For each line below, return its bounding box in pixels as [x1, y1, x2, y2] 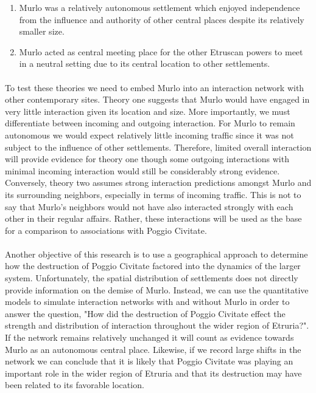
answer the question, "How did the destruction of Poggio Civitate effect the [5, 307, 286, 320]
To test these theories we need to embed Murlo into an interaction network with [5, 81, 304, 94]
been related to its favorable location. [5, 378, 144, 391]
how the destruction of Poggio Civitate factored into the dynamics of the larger [5, 259, 301, 272]
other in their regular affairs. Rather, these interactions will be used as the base [5, 212, 302, 225]
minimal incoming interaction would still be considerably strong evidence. [5, 164, 280, 177]
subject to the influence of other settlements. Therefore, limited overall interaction [5, 140, 312, 153]
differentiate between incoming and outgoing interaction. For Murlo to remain [5, 117, 295, 129]
